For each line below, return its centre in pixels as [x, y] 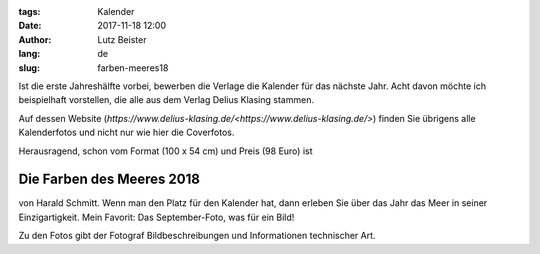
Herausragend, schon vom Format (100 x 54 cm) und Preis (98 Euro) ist [166, 151]
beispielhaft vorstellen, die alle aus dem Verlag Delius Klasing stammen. [166, 100]
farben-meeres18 [133, 67]
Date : [30, 26]
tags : [29, 11]
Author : [35, 39]
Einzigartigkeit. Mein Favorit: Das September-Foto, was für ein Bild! [156, 217]
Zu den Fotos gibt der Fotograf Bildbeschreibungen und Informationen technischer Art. [197, 236]
